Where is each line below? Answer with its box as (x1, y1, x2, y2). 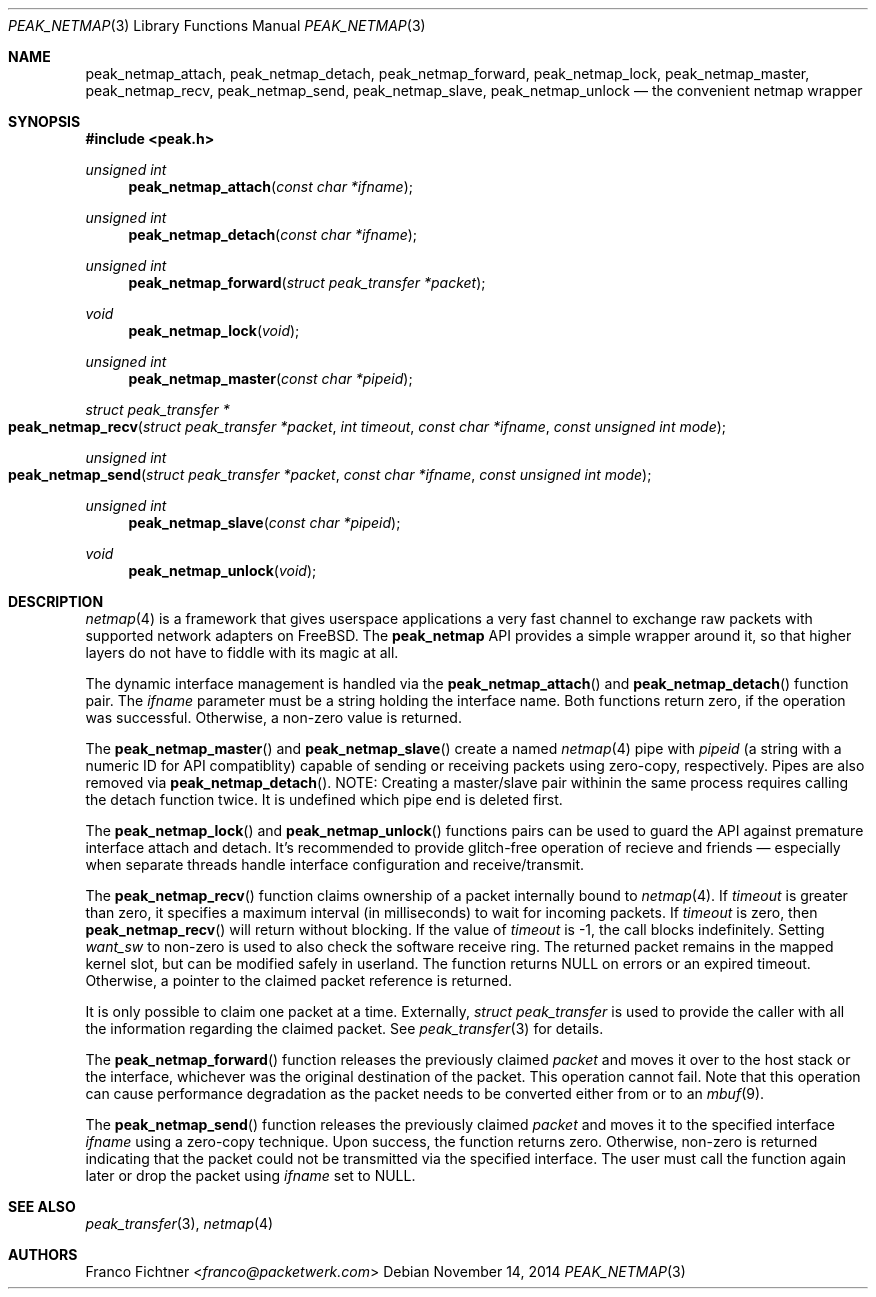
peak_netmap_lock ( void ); (128, 322, 300, 339)
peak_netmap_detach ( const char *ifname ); (128, 226, 418, 243)
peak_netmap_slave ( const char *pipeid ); (128, 514, 401, 531)
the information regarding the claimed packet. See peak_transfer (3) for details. (85, 1020, 604, 1037)
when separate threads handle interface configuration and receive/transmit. (85, 856, 585, 873)
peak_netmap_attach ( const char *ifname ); (128, 178, 414, 195)
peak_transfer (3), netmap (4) (85, 1215, 274, 1232)
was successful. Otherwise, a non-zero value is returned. (85, 709, 462, 726)
